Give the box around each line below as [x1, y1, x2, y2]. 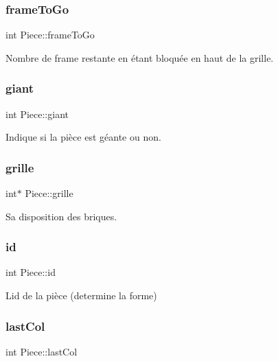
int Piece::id [5, 265, 56, 279]
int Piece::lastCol [5, 344, 78, 358]
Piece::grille [25, 186, 73, 200]
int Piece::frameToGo [5, 27, 95, 42]
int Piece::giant [5, 106, 69, 121]
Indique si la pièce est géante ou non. [5, 130, 161, 144]
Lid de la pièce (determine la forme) [5, 288, 157, 303]
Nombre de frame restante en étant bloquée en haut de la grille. [5, 50, 274, 65]
